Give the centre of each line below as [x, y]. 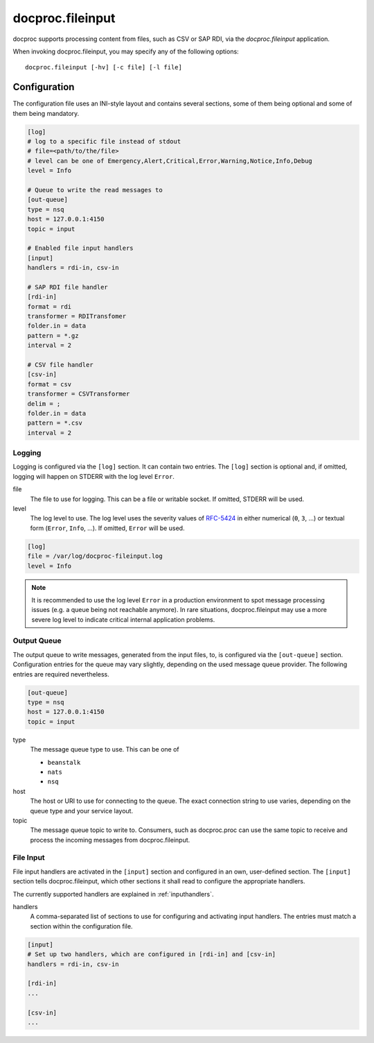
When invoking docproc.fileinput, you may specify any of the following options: [126, 51]
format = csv [50, 384]
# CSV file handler [60, 365]
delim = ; [44, 404]
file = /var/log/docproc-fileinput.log [95, 556]
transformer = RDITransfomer [77, 316]
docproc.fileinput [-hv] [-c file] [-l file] [104, 67]
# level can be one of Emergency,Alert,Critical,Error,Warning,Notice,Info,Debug [170, 161]
